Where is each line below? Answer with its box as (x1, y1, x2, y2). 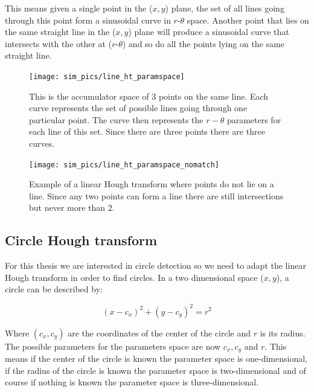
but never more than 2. (29, 201, 115, 214)
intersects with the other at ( (5, 37, 112, 50)
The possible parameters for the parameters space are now (5, 339, 221, 352)
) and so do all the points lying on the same (122, 37, 284, 50)
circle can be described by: (5, 283, 103, 295)
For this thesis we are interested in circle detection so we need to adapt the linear (5, 259, 306, 272)
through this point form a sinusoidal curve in (5, 13, 171, 26)
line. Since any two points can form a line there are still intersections (29, 189, 284, 202)
